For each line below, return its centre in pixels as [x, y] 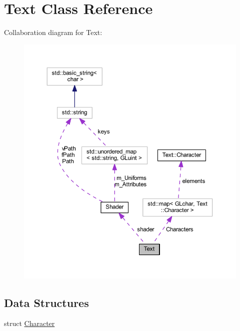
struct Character [29, 323]
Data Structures [46, 302]
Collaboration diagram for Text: [53, 32]
